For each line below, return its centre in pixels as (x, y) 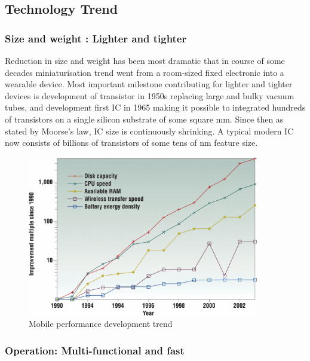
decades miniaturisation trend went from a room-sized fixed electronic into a (145, 72)
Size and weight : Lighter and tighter (96, 38)
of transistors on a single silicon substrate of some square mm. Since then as (144, 119)
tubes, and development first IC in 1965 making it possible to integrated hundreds (155, 107)
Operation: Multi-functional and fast (95, 350)
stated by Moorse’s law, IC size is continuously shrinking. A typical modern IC (149, 131)
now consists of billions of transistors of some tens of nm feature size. (131, 143)
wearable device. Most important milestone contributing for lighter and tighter (149, 84)
